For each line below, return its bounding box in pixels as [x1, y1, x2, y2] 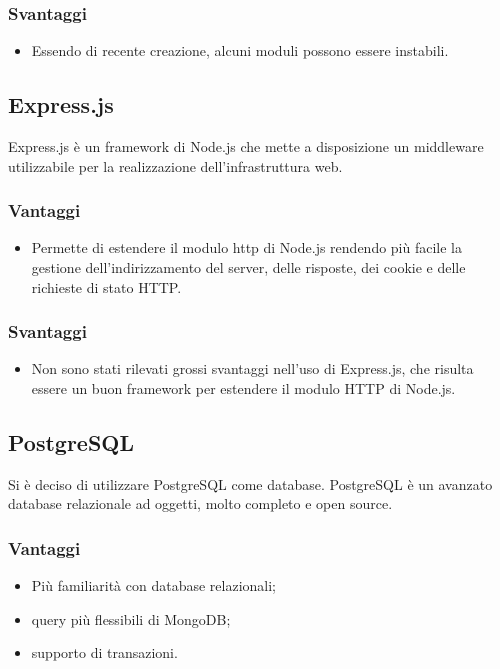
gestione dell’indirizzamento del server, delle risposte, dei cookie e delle [31, 257, 466, 278]
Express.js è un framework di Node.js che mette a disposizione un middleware [8, 136, 484, 157]
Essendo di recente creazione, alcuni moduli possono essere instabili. [31, 40, 449, 61]
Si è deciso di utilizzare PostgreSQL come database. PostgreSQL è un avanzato [8, 473, 493, 494]
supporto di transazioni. [31, 642, 178, 663]
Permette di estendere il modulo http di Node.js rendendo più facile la [31, 237, 463, 258]
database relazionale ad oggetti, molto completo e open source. [8, 493, 393, 514]
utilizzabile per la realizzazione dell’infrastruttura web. [8, 155, 343, 176]
